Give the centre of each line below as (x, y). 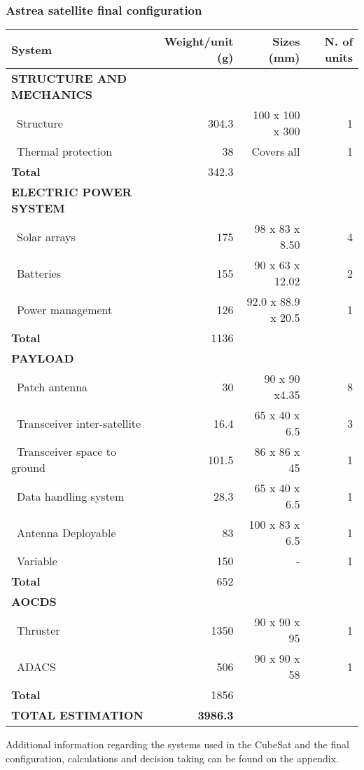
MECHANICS (52, 95)
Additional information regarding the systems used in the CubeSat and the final (177, 744)
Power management (65, 309)
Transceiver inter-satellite (79, 423)
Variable (37, 561)
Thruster (38, 630)
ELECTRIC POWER (72, 192)
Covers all (276, 151)
